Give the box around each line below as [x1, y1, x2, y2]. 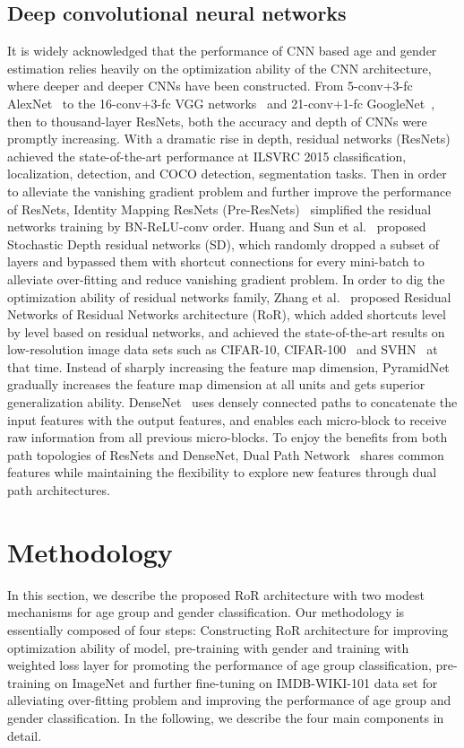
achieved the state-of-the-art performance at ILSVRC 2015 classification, [7, 146, 407, 165]
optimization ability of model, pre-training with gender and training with [7, 638, 409, 657]
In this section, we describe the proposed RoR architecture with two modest [7, 585, 425, 604]
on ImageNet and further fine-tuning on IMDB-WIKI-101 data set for [54, 673, 438, 691]
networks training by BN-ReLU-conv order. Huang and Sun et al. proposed [7, 217, 426, 236]
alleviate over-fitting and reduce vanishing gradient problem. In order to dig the [7, 269, 445, 288]
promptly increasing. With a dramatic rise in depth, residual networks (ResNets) [7, 129, 451, 148]
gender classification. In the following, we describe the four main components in [7, 708, 444, 726]
